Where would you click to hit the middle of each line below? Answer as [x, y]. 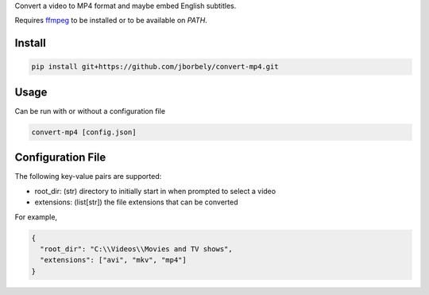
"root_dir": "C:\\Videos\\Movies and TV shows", [137, 249]
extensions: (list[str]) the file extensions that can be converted [136, 202]
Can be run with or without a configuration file [90, 111]
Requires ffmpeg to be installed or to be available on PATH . [111, 21]
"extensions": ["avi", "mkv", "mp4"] [113, 260]
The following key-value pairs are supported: [88, 177]
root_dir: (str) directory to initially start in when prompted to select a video [155, 191]
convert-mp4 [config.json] [84, 132]
